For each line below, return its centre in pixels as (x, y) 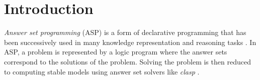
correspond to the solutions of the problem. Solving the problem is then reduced (127, 61)
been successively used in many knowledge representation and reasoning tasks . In (130, 42)
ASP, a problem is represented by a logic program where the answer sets (116, 52)
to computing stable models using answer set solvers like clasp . (102, 71)
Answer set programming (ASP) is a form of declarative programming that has (125, 32)
